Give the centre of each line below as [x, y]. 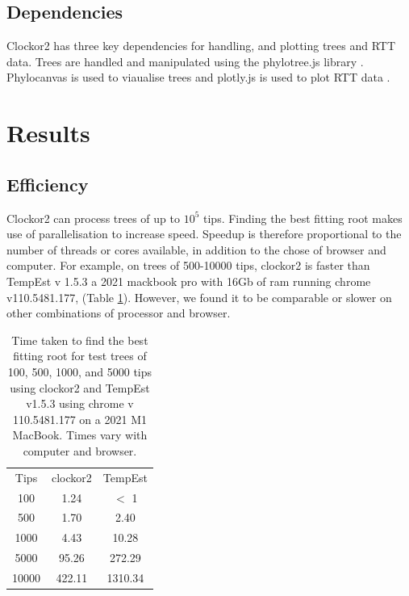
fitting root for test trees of [80, 356]
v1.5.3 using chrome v [80, 403]
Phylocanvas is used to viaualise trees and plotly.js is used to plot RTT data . [198, 77]
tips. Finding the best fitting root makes [303, 218]
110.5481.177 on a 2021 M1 [79, 419]
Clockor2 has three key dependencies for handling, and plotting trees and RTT [201, 46]
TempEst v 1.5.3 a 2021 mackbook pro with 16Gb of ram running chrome [189, 281]
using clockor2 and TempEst [80, 387]
